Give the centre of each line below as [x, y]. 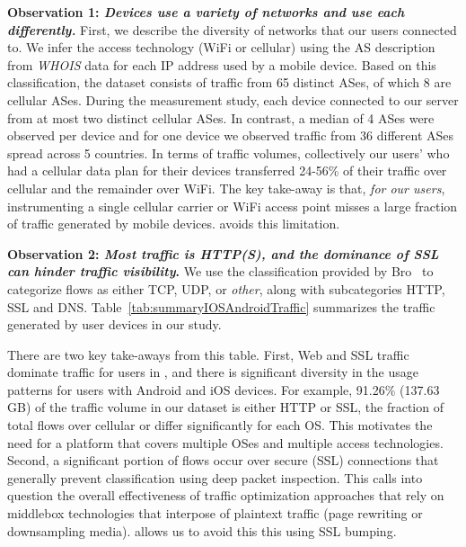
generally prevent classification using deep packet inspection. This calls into [215, 477]
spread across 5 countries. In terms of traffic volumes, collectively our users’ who [229, 152]
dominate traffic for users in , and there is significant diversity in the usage [213, 372]
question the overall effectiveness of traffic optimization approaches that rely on [226, 495]
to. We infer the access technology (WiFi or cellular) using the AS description [221, 47]
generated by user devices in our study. [114, 324]
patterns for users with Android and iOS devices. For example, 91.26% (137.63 [224, 389]
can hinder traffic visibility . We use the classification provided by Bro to [220, 271]
